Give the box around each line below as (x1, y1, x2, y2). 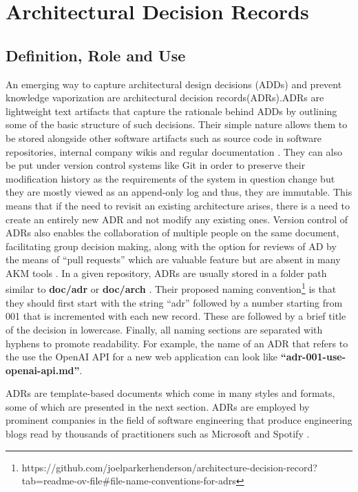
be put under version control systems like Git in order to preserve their (6, 158, 306, 172)
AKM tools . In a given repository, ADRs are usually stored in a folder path (6, 265, 327, 280)
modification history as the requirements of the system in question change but (6, 171, 335, 185)
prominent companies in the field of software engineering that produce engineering (6, 413, 352, 427)
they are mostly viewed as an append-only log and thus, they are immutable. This (6, 185, 352, 199)
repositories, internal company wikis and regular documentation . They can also (6, 144, 342, 158)
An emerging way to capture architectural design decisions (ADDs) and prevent (6, 76, 342, 91)
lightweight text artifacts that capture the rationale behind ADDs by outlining (6, 103, 337, 118)
